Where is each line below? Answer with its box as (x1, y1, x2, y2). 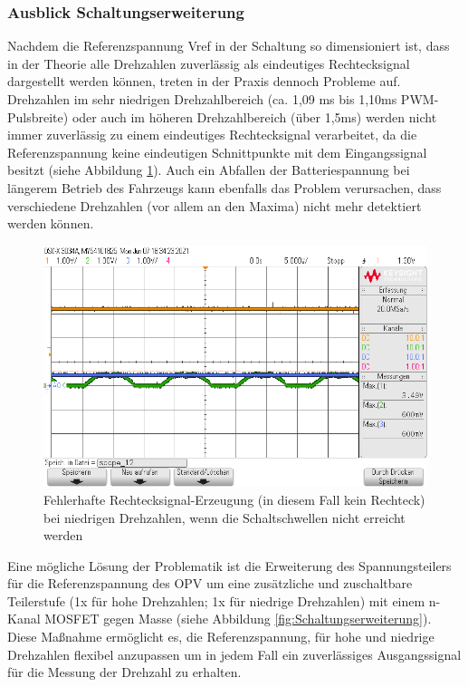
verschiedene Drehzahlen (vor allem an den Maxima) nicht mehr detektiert (7, 196, 422, 215)
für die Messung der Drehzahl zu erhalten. (7, 663, 242, 682)
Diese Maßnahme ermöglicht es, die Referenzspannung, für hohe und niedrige (7, 627, 435, 646)
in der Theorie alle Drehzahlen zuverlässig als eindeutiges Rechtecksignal (7, 53, 410, 73)
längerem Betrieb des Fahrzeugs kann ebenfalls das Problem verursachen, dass (7, 178, 442, 197)
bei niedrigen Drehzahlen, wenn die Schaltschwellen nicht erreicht (43, 508, 406, 527)
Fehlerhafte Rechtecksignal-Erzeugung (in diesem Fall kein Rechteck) (43, 489, 425, 508)
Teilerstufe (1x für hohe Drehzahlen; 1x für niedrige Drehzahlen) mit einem (7, 591, 425, 610)
